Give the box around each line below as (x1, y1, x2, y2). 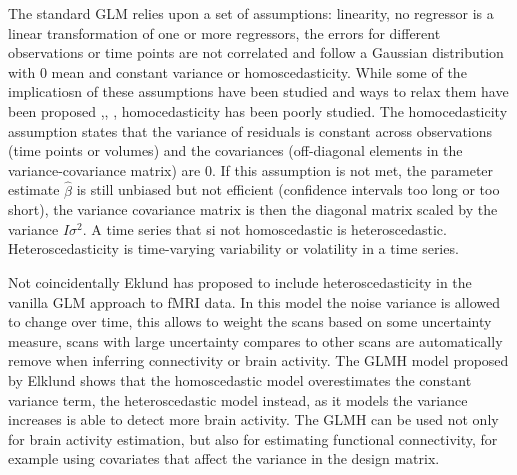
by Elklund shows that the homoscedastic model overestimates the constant (8, 369, 472, 390)
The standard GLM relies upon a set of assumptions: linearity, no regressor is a (8, 3, 494, 23)
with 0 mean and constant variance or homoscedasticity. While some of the (8, 61, 467, 82)
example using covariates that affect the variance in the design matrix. (8, 448, 440, 469)
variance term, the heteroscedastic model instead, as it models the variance (8, 389, 468, 410)
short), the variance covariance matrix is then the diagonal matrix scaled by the (8, 199, 498, 220)
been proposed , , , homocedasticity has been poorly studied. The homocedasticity (8, 100, 508, 121)
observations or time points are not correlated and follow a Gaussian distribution (8, 42, 504, 63)
